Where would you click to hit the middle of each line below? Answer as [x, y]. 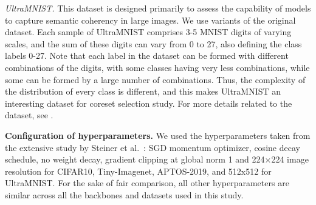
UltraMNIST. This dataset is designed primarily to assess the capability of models [158, 8]
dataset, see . [29, 115]
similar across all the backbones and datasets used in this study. [124, 194]
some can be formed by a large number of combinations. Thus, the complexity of [155, 79]
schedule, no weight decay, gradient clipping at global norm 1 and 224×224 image [157, 159]
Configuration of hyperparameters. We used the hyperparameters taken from [158, 135]
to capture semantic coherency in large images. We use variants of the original [150, 20]
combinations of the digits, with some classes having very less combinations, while [157, 67]
